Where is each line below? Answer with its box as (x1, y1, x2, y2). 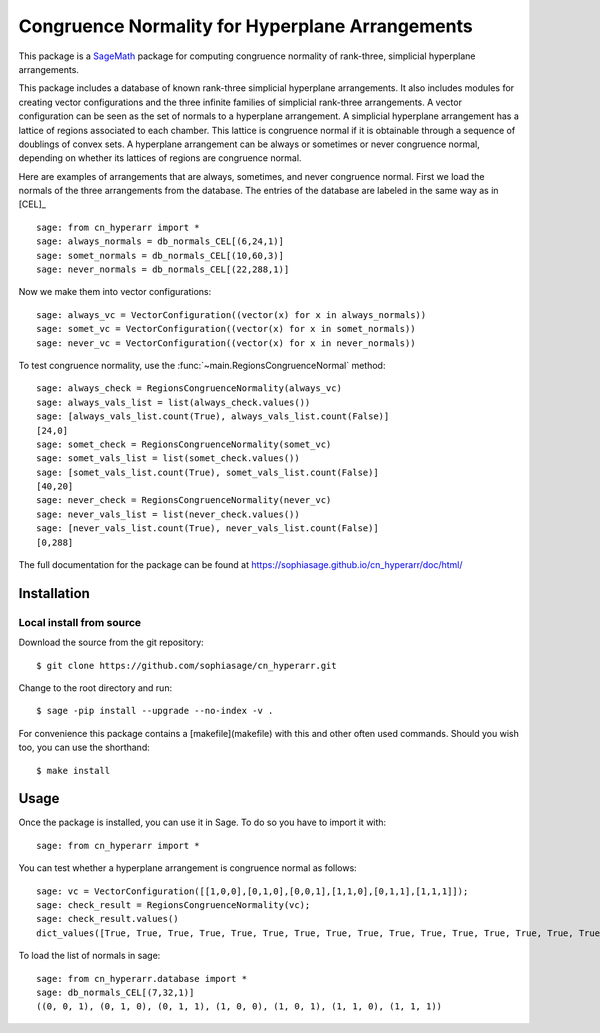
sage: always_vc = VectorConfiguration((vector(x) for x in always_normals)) (36, 309, 427, 320)
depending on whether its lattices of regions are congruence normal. (18, 152, 302, 164)
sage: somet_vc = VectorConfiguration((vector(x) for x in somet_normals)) (36, 323, 416, 335)
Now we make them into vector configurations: (18, 286, 212, 298)
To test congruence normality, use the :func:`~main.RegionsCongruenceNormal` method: (18, 359, 386, 371)
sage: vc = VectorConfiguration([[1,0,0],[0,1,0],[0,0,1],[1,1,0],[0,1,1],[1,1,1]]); (36, 885, 469, 897)
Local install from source (18, 615, 142, 629)
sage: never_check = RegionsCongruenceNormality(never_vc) (36, 495, 332, 506)
